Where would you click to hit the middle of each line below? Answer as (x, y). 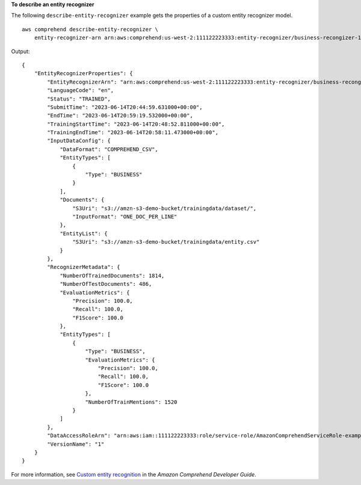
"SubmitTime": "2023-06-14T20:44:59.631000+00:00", (125, 107)
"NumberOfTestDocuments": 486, (106, 284)
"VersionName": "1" (76, 444)
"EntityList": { (84, 233)
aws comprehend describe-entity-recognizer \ (90, 29)
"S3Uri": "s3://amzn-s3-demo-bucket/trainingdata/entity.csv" (166, 242)
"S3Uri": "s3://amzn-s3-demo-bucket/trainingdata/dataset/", (165, 208)
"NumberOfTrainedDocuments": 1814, (112, 276)
